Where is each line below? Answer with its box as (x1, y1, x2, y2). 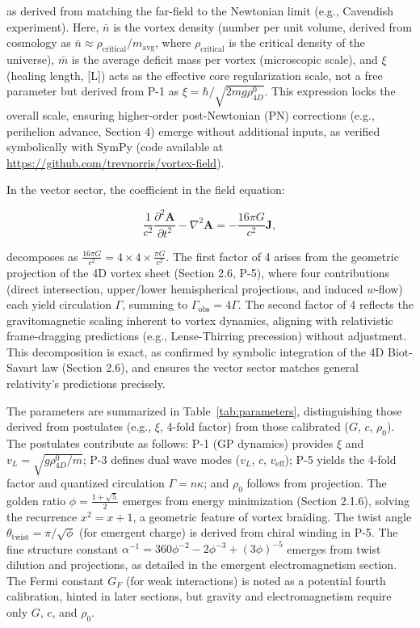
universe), (6, 50, 55, 67)
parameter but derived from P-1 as (6, 82, 179, 99)
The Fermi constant (6, 571, 104, 588)
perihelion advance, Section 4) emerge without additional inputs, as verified (6, 122, 380, 139)
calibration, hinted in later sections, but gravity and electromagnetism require (6, 588, 392, 605)
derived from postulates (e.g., (6, 418, 152, 435)
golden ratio (6, 491, 66, 508)
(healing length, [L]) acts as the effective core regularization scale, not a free (6, 66, 383, 83)
